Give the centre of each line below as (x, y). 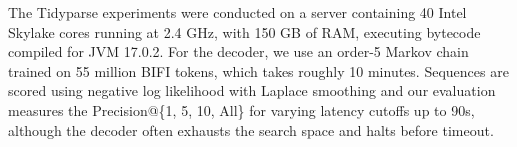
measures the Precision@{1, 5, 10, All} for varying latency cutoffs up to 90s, (241, 109)
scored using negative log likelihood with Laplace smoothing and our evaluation (252, 90)
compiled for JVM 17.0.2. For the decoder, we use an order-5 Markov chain (238, 51)
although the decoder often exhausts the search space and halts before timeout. (251, 129)
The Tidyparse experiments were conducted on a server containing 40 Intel (237, 12)
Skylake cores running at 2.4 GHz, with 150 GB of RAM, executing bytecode (244, 31)
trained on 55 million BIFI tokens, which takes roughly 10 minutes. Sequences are (258, 70)
